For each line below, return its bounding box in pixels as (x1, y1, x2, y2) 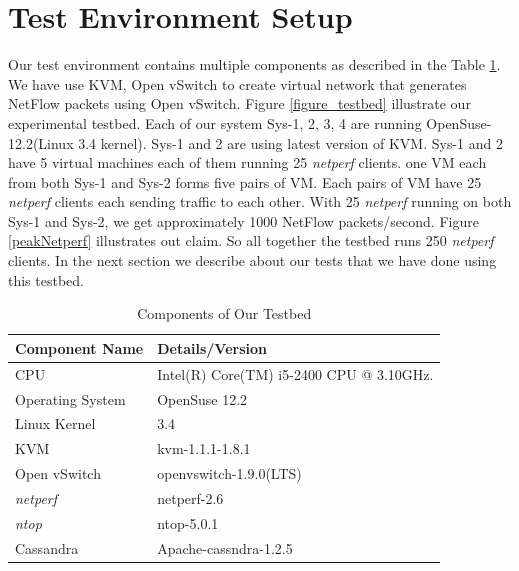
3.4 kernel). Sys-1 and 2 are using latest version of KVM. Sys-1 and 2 (78, 132, 503, 153)
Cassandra (15, 537, 79, 558)
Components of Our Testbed (137, 303, 312, 324)
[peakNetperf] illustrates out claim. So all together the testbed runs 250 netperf (8, 230, 494, 251)
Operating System (15, 388, 126, 409)
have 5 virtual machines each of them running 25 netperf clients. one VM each (8, 152, 487, 173)
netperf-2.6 (157, 487, 224, 508)
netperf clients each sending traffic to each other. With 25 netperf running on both (8, 191, 512, 212)
